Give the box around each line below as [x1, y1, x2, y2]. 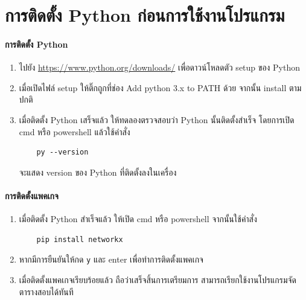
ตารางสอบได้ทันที [19, 285, 74, 298]
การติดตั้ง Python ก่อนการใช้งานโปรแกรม [5, 2, 285, 27]
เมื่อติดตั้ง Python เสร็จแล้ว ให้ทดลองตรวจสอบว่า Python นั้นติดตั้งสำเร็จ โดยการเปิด [19, 113, 295, 126]
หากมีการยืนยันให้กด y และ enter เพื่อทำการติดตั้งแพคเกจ [19, 253, 203, 266]
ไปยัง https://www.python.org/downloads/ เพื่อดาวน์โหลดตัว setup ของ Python [19, 61, 301, 74]
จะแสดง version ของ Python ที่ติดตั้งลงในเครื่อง [19, 165, 177, 178]
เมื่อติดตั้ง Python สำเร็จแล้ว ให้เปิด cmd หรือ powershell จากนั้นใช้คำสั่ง [19, 212, 257, 225]
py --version [36, 148, 89, 157]
